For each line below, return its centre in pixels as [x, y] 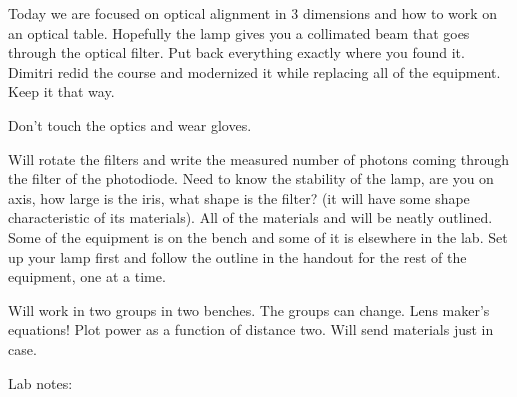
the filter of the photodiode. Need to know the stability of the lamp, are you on [251, 178]
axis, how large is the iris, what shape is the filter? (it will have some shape [239, 197]
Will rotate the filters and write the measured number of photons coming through [258, 158]
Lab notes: [40, 382]
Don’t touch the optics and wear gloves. [130, 124]
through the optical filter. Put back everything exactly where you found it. [236, 52]
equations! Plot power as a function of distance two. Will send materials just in [251, 329]
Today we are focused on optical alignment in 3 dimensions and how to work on [253, 13]
